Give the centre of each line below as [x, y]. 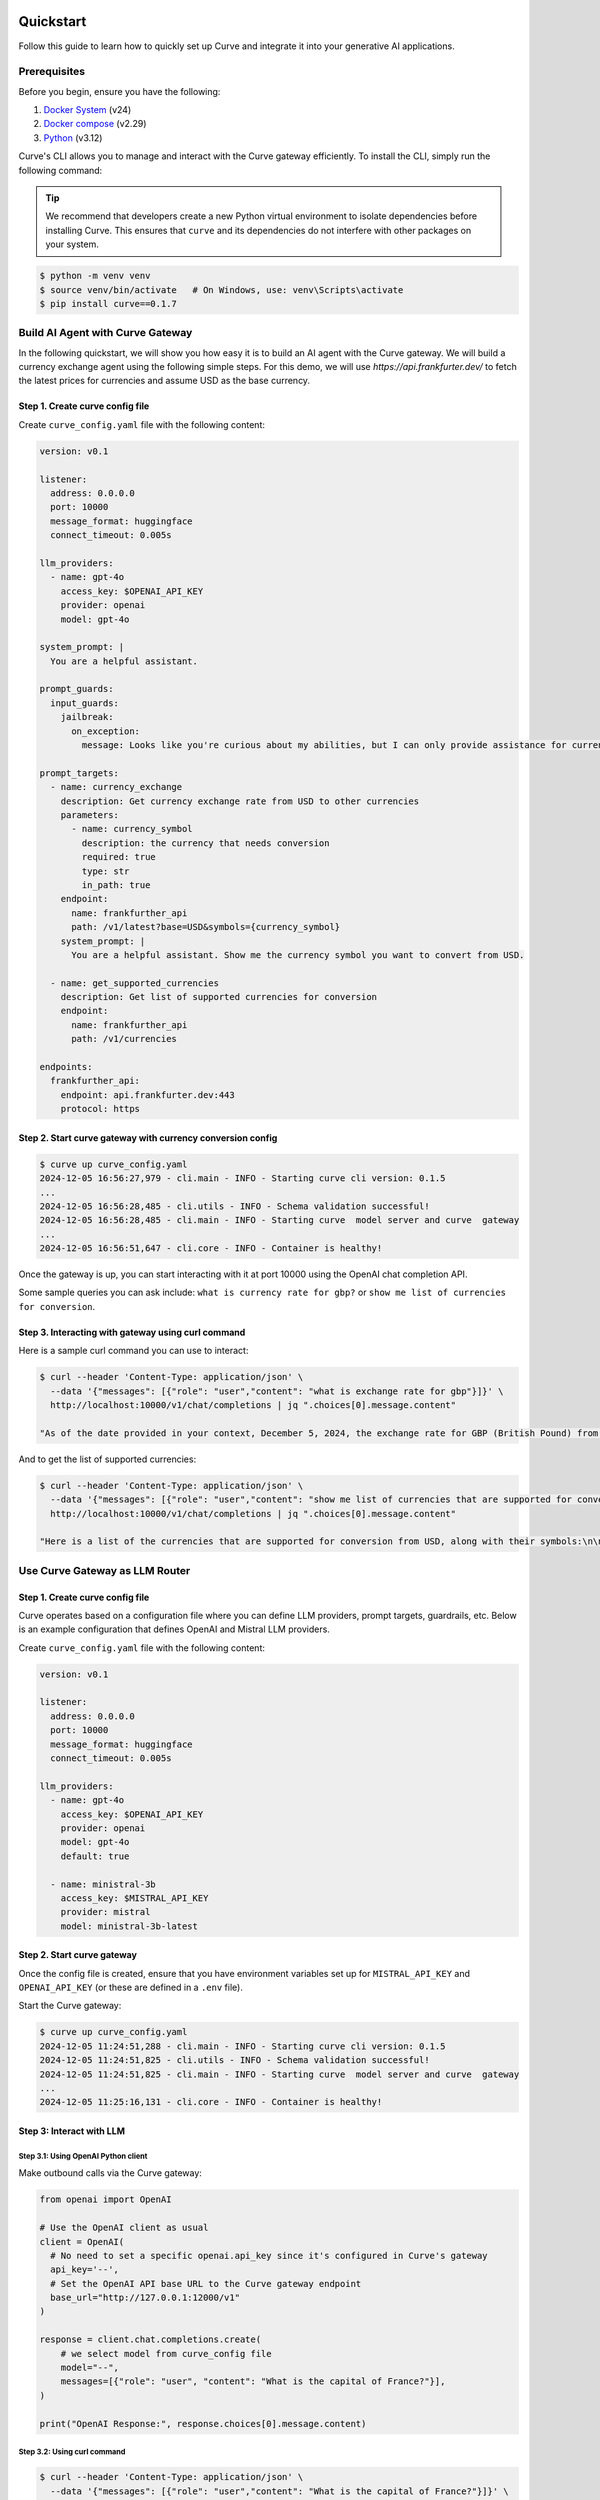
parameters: [90, 814]
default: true [95, 1856]
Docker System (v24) [87, 110]
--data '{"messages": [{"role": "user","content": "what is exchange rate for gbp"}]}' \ [277, 1391]
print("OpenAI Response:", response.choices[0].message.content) [203, 2423]
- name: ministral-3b [103, 1884]
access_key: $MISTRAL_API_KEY [134, 1898]
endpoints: [66, 1067]
